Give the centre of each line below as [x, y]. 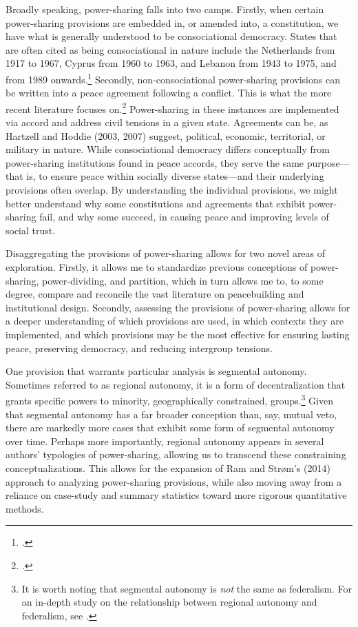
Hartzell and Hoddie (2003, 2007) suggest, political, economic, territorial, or [166, 135]
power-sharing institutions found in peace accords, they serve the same [155, 162]
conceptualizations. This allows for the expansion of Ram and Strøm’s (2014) [168, 467]
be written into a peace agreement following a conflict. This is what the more [169, 93]
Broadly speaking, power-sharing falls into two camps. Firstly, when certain [165, 9]
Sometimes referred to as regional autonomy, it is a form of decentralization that [176, 384]
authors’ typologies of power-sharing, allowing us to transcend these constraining [176, 454]
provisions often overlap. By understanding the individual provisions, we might [172, 190]
